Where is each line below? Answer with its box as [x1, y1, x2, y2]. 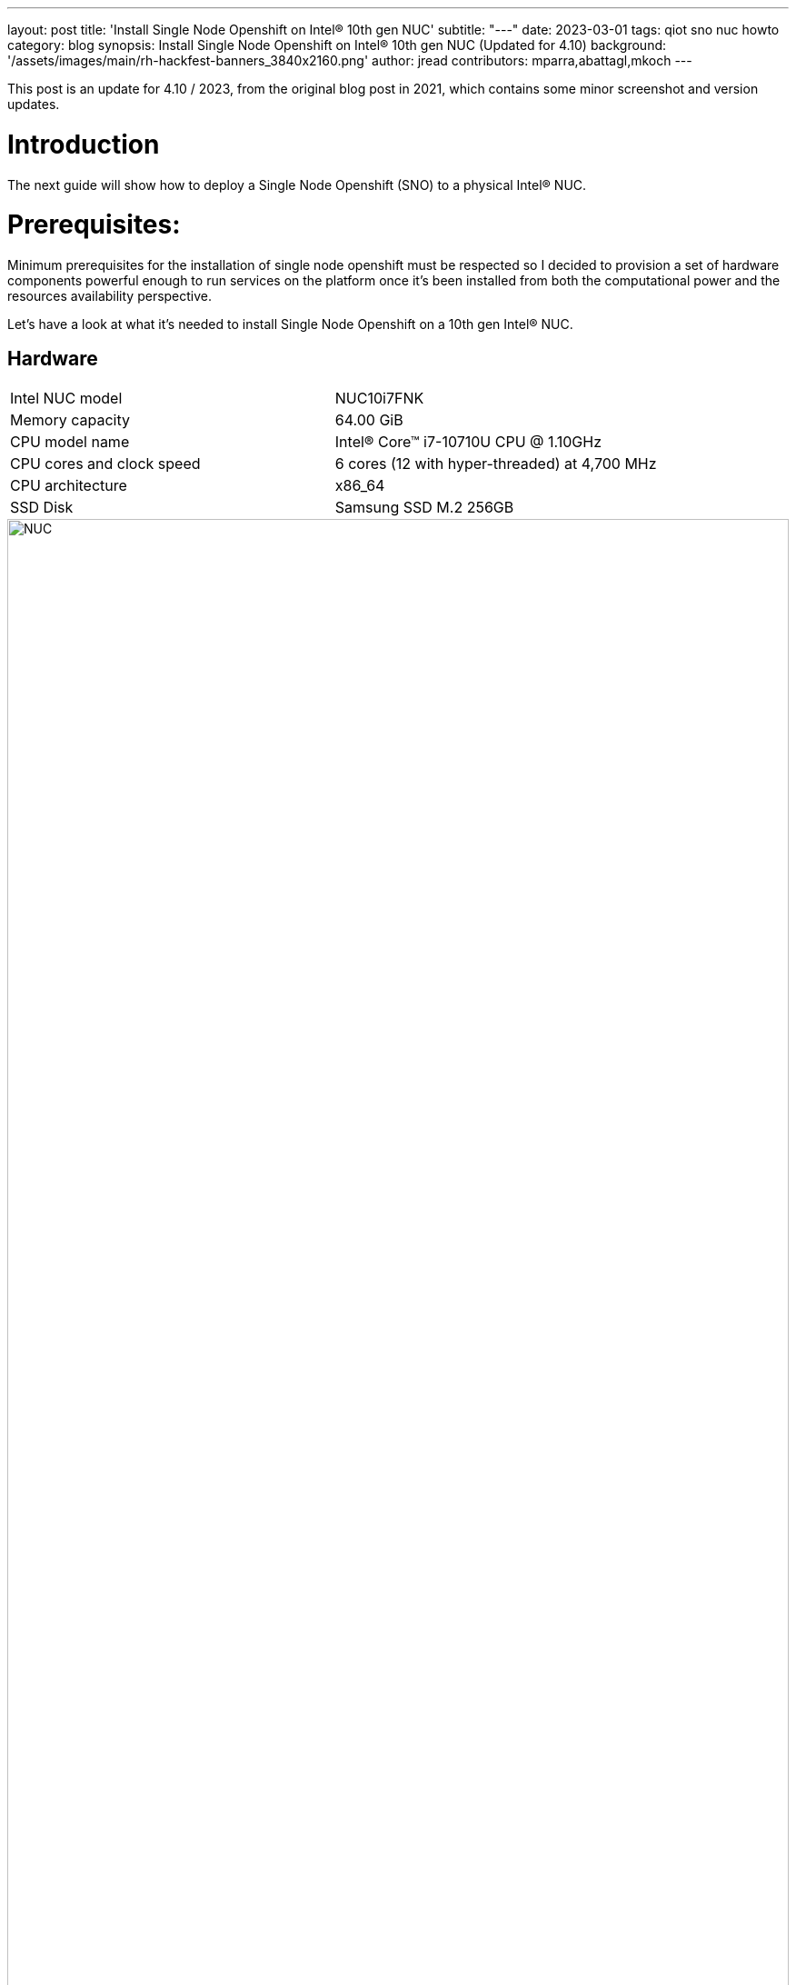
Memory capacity [10, 410, 130, 429]
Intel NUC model [10, 388, 123, 407]
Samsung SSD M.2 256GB [334, 497, 514, 516]
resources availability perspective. [7, 288, 213, 304]
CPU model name [10, 432, 130, 451]
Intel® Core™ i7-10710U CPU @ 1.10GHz [334, 432, 602, 451]
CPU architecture [10, 475, 127, 494]
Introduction [7, 128, 160, 160]
